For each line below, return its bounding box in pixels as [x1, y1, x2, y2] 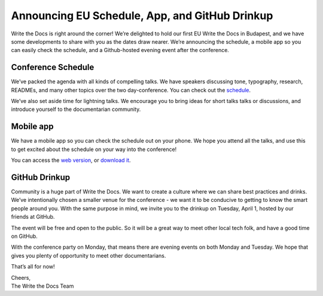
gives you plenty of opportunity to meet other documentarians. [11, 252, 166, 259]
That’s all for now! [11, 263, 55, 270]
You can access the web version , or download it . [11, 156, 131, 164]
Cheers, [11, 274, 31, 281]
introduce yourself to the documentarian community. [11, 105, 141, 113]
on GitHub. [11, 232, 38, 240]
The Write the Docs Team [11, 282, 74, 289]
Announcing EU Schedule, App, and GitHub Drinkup [11, 9, 273, 22]
